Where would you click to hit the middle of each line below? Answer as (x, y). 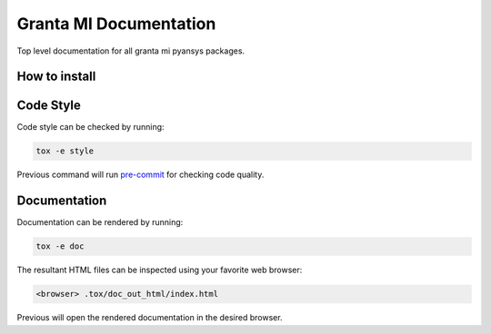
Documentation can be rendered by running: (100, 222)
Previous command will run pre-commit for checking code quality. (140, 175)
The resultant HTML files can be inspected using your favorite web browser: (160, 270)
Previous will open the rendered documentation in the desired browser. (150, 318)
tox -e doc (60, 246)
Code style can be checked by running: (90, 127)
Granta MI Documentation (116, 24)
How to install (56, 77)
